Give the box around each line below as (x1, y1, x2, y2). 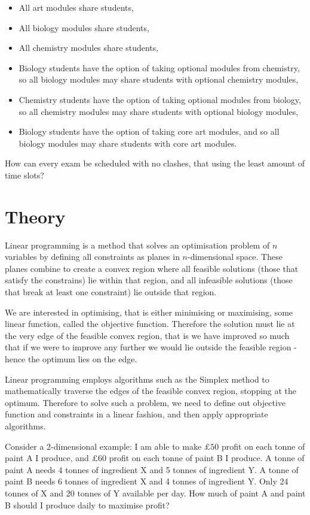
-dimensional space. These (188, 250, 283, 263)
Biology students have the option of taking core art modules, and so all (19, 125, 280, 138)
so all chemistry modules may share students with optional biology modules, (19, 105, 299, 117)
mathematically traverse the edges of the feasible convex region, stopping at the (5, 384, 297, 397)
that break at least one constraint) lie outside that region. (5, 286, 217, 298)
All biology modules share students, (19, 21, 149, 34)
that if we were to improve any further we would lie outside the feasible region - (5, 341, 297, 353)
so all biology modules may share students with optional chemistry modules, (19, 73, 299, 86)
